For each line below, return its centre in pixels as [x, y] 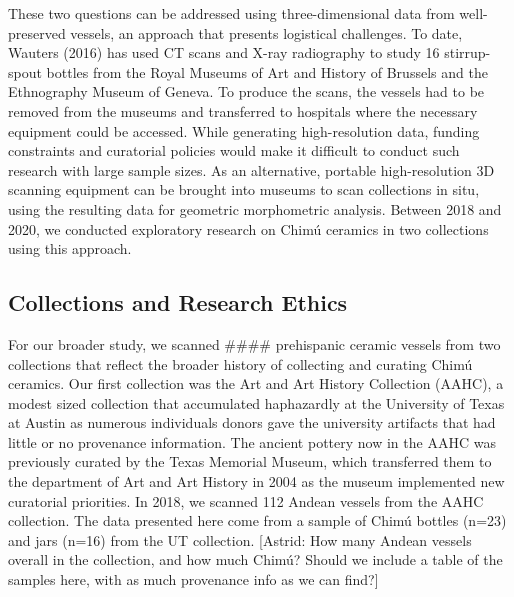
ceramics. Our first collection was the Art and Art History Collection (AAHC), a [256, 383]
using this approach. [70, 248]
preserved [37, 32]
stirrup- [467, 52]
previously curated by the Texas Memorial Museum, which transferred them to [250, 461]
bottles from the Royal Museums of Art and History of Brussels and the [267, 71]
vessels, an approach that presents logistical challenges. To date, [266, 32]
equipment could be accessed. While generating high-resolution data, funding [244, 130]
